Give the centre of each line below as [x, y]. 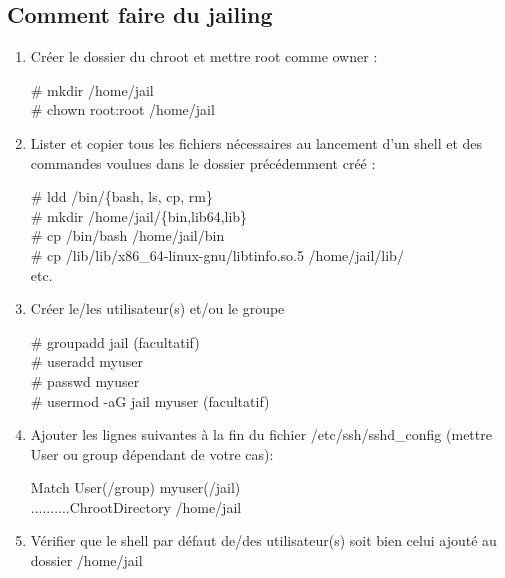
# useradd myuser [87, 361]
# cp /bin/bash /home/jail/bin [127, 235]
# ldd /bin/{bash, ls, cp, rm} [122, 196]
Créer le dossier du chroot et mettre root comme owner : [204, 56]
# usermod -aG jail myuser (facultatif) [150, 400]
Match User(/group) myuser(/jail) [135, 487]
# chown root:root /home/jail [122, 109]
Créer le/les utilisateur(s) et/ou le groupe [157, 308]
